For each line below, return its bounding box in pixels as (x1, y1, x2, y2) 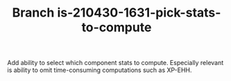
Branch (12, 5, 55, 21)
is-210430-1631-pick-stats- (57, 5, 221, 21)
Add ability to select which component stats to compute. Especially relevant (7, 59, 224, 67)
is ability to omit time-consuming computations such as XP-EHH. (7, 66, 192, 74)
